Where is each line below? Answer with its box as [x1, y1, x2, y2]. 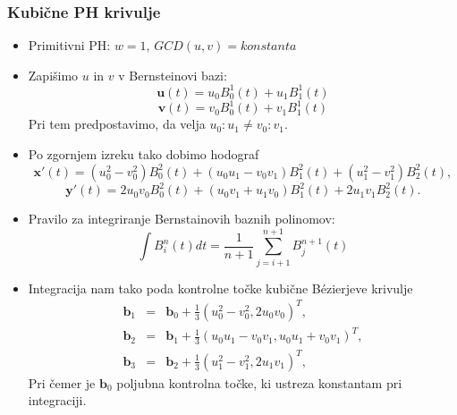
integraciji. [28, 391, 87, 410]
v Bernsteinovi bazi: [118, 65, 227, 84]
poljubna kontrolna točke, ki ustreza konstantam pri [116, 373, 402, 392]
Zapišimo [28, 65, 79, 84]
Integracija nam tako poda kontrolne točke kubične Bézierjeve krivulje [28, 278, 413, 297]
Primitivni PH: [28, 36, 111, 55]
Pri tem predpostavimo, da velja [28, 114, 206, 133]
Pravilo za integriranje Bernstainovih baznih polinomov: [28, 209, 335, 228]
